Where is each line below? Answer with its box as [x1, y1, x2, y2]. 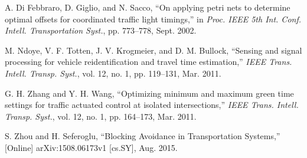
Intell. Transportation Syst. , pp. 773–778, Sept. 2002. [5, 24, 197, 37]
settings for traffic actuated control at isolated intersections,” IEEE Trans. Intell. [5, 98, 299, 111]
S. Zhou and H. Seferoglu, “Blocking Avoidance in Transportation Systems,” [5, 130, 280, 142]
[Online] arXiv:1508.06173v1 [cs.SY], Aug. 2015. [5, 141, 178, 153]
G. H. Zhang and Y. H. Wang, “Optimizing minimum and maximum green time [5, 87, 294, 99]
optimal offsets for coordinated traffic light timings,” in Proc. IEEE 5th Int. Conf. [5, 12, 302, 25]
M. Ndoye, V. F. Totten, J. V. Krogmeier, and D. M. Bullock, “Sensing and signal [5, 44, 302, 56]
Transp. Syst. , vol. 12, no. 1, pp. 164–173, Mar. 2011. [5, 110, 197, 122]
